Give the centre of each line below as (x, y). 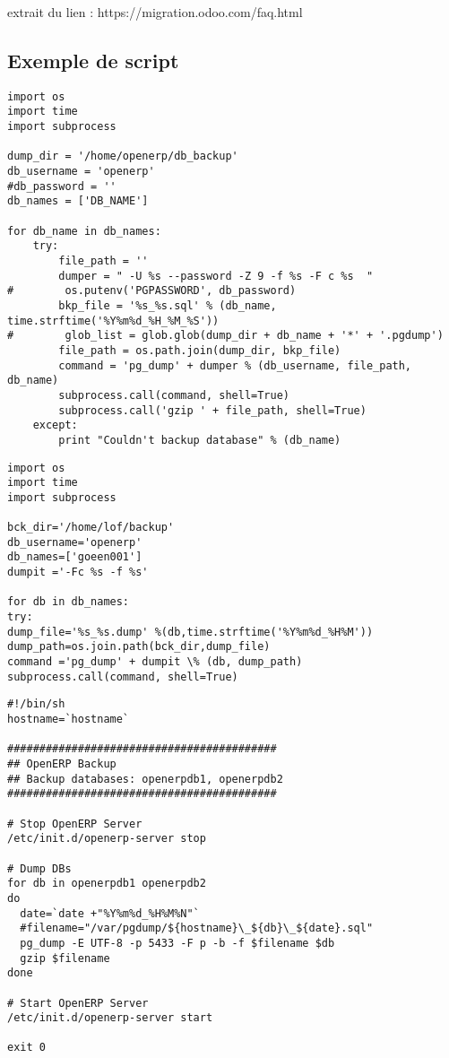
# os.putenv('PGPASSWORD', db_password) (152, 291)
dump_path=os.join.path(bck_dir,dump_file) (139, 647)
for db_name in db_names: (84, 231)
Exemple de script (93, 60)
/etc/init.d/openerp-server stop (107, 839)
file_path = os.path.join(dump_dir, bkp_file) (200, 350)
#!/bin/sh (36, 704)
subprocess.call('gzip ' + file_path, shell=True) (212, 410)
